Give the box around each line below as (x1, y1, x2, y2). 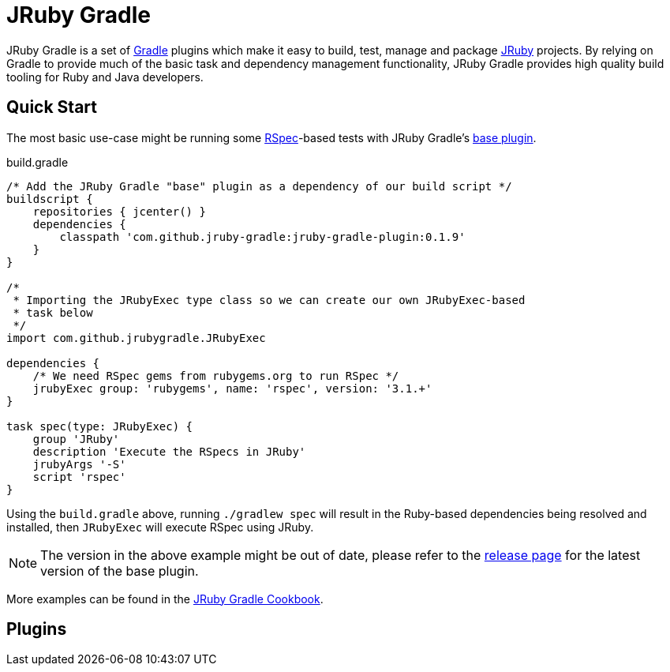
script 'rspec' (32, 470, 126, 483)
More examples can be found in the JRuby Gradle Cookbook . (6, 591, 324, 606)
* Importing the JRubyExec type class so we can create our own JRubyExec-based (13, 293, 526, 306)
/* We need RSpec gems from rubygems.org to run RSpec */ (32, 369, 399, 382)
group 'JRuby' (32, 432, 120, 445)
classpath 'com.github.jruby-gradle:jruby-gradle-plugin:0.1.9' (59, 230, 466, 243)
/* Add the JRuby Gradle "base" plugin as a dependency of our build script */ (6, 179, 512, 193)
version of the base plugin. (40, 562, 199, 579)
